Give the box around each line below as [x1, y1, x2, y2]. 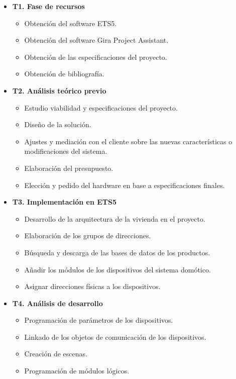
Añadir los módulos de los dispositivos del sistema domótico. [24, 264, 211, 274]
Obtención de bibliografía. [24, 68, 104, 79]
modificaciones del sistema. [24, 146, 107, 156]
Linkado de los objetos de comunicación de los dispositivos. [24, 331, 206, 342]
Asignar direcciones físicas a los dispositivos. [24, 281, 161, 292]
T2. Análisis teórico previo [12, 85, 106, 96]
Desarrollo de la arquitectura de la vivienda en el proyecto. [24, 213, 205, 224]
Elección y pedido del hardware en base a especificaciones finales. [24, 179, 225, 190]
